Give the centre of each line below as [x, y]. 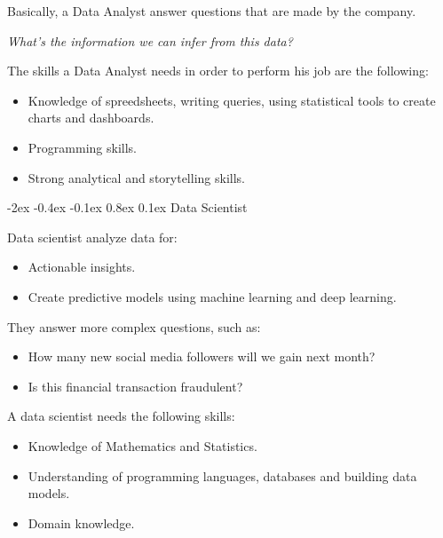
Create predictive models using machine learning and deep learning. [212, 296]
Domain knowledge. [81, 522]
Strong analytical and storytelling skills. [136, 177]
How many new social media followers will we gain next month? [202, 356]
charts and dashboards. [91, 118]
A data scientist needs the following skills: [121, 416]
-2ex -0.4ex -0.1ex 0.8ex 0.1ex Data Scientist [127, 207]
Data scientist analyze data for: [92, 237]
